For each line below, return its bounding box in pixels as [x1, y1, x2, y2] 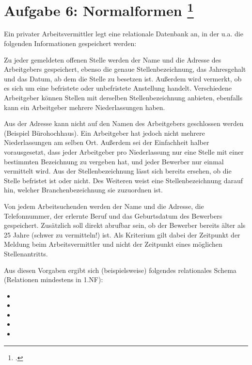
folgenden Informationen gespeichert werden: [4, 38, 137, 48]
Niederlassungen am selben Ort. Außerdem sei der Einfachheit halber [4, 137, 209, 147]
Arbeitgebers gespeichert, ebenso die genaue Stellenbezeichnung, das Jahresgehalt [4, 64, 246, 74]
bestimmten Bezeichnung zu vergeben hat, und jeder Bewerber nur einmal [4, 156, 224, 166]
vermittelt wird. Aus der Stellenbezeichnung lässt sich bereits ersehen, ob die [4, 166, 232, 176]
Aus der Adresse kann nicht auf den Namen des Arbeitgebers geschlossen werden [4, 118, 244, 128]
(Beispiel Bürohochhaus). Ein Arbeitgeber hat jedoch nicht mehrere [4, 127, 205, 138]
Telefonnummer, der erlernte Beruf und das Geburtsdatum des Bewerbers [4, 210, 222, 221]
